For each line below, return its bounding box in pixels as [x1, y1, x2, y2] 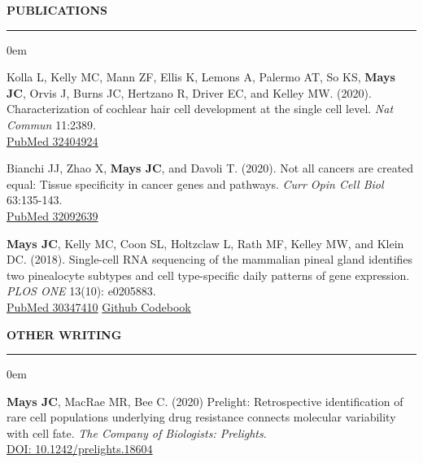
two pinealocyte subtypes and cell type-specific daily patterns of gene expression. [7, 266, 410, 283]
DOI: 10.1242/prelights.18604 [7, 440, 153, 457]
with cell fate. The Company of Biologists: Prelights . [7, 424, 267, 441]
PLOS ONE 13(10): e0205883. [7, 282, 156, 299]
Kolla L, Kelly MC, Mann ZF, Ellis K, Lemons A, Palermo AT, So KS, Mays [7, 68, 395, 85]
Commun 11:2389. [7, 116, 96, 133]
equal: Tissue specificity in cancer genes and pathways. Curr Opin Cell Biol [7, 175, 384, 192]
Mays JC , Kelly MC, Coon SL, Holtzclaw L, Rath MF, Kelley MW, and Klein [7, 234, 404, 251]
